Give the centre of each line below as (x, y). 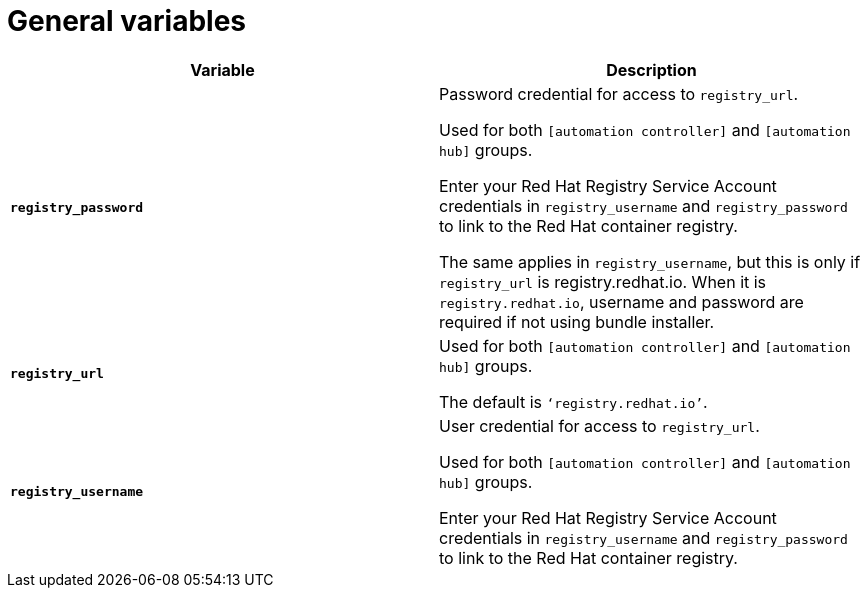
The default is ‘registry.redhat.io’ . (573, 401)
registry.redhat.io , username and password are (621, 301)
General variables (127, 21)
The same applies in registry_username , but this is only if (650, 261)
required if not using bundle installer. (577, 321)
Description (651, 69)
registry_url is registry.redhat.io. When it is (603, 281)
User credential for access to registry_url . (599, 425)
